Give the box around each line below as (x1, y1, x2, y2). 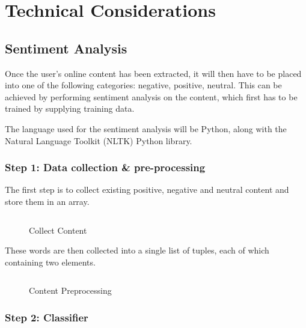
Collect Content (29, 223, 87, 236)
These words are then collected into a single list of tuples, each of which (5, 244, 269, 257)
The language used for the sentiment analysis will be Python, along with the (5, 122, 287, 135)
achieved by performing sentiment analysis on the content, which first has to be (5, 90, 298, 103)
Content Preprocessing (29, 284, 112, 297)
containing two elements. (5, 255, 96, 268)
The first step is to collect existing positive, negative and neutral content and (5, 183, 289, 196)
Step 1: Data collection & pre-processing (5, 160, 206, 175)
